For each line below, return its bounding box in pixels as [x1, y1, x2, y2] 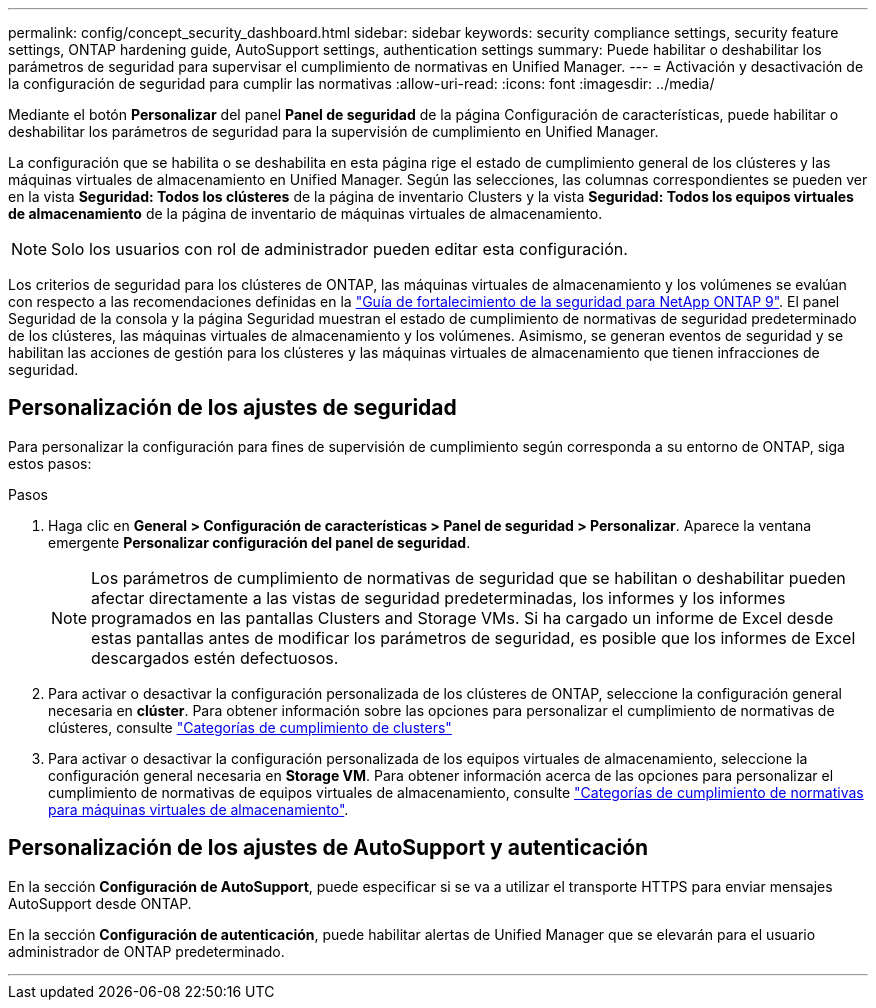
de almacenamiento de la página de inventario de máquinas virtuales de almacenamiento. [8, 205, 603, 222]
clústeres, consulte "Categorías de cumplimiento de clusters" [48, 718, 452, 736]
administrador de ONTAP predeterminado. [8, 942, 285, 960]
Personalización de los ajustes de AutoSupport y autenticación [8, 835, 649, 861]
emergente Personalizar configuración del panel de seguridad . [48, 533, 471, 551]
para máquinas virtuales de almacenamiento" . [48, 800, 349, 818]
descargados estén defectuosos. [91, 647, 339, 668]
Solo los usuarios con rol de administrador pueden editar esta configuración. [51, 239, 628, 259]
